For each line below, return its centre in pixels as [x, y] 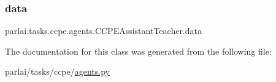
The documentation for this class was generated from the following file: [138, 51]
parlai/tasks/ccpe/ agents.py [57, 71]
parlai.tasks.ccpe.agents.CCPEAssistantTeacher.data [103, 31]
